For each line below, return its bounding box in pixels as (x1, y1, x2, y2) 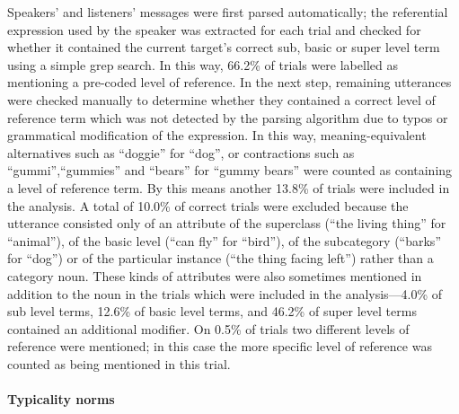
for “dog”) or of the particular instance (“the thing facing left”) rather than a (7, 249, 434, 268)
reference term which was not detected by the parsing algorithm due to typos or (7, 108, 448, 127)
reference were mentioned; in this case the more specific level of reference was (7, 337, 432, 356)
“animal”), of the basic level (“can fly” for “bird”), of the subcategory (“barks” (7, 231, 441, 250)
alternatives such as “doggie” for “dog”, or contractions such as (7, 143, 355, 162)
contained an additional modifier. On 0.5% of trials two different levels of (7, 319, 410, 338)
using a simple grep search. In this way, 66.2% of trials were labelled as (7, 55, 398, 74)
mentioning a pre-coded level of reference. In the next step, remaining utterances (7, 73, 452, 92)
